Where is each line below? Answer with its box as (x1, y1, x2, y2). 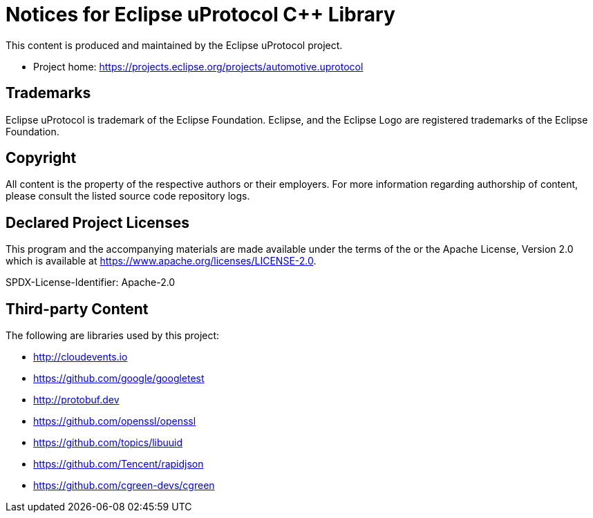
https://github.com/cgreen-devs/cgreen (33, 479, 215, 492)
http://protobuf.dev (33, 394, 120, 406)
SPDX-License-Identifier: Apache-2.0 (6, 276, 176, 289)
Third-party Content (6, 300, 149, 318)
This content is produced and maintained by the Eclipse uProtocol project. (6, 39, 343, 51)
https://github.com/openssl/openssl (33, 415, 196, 428)
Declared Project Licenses (6, 213, 189, 231)
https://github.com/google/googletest (33, 372, 205, 385)
